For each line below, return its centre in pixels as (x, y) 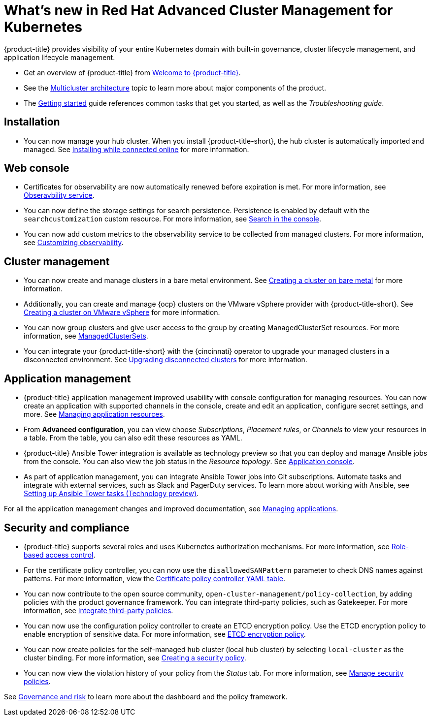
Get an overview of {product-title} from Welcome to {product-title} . (132, 72)
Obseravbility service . (59, 195)
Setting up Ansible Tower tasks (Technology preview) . (111, 494)
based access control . (60, 555)
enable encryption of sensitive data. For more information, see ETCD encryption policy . (165, 634)
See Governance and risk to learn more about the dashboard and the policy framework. (146, 696)
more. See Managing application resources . (94, 414)
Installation (32, 122)
